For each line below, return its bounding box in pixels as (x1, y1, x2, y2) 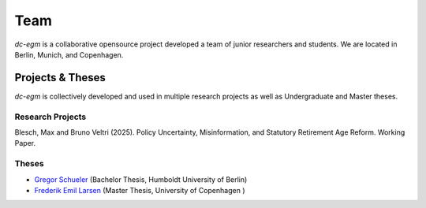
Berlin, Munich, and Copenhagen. (14, 50, 124, 59)
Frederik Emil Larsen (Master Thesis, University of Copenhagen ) (34, 185, 245, 195)
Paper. (14, 139, 35, 148)
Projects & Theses (14, 71, 106, 84)
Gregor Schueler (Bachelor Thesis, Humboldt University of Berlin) (34, 174, 248, 184)
